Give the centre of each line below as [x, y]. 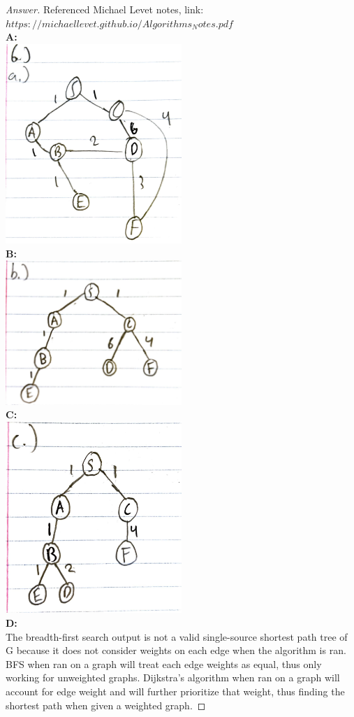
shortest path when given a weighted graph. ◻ [106, 705]
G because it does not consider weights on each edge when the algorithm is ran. [176, 650]
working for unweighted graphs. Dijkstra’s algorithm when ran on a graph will [173, 677]
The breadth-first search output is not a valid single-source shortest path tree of [177, 636]
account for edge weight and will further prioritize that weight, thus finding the [175, 691]
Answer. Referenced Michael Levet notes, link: [105, 9]
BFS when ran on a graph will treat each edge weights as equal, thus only [164, 663]
